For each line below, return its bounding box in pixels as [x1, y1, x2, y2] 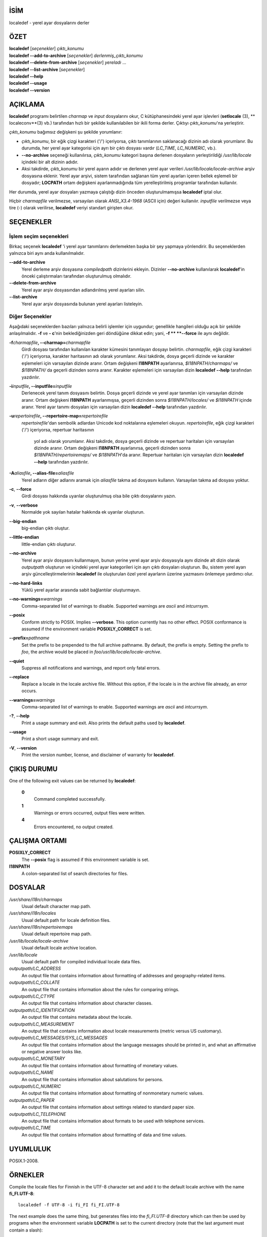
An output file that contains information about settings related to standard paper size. [21, 1104, 195, 1110]
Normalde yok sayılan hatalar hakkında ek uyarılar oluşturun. [21, 509, 145, 515]
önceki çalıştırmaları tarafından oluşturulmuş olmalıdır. [21, 273, 132, 279]
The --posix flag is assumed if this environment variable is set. [21, 856, 149, 862]
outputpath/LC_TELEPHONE [9, 1111, 66, 1117]
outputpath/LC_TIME [9, 1125, 51, 1131]
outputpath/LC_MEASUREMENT [9, 1021, 75, 1027]
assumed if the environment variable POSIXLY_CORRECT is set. [21, 626, 152, 632]
